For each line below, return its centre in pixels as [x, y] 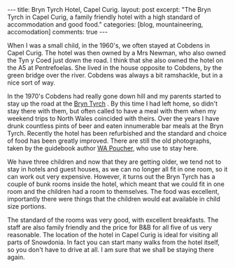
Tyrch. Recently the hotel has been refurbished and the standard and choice [117, 133]
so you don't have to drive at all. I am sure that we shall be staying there [111, 249]
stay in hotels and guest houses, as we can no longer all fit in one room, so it [117, 169]
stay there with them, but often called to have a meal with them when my [112, 111]
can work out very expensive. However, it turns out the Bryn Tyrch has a [111, 177]
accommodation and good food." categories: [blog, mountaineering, [105, 24]
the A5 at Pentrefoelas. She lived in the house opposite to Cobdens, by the [115, 68]
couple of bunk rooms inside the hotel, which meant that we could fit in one [116, 184]
